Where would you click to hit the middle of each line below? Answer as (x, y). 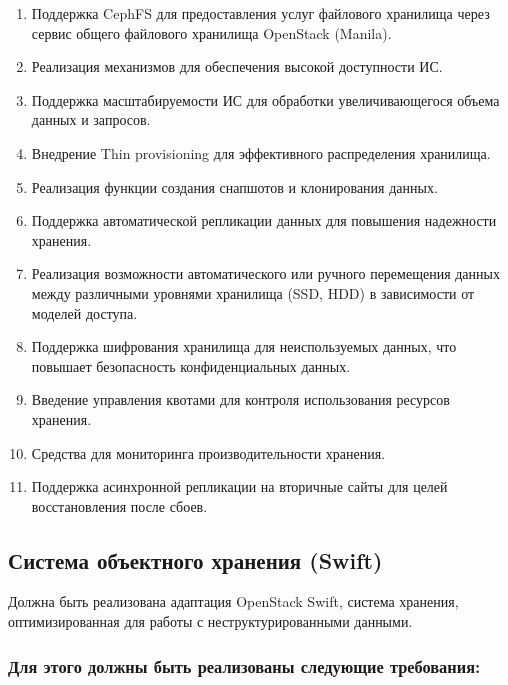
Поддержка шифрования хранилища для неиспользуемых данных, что (244, 346)
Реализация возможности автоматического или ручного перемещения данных (265, 273)
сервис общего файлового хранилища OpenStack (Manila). (211, 32)
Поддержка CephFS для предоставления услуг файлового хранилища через (260, 13)
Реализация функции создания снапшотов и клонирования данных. (234, 186)
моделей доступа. (84, 312)
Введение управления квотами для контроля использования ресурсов (240, 399)
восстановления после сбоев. (119, 505)
